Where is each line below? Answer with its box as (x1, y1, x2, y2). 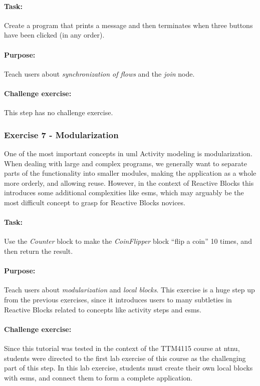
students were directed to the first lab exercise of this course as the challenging (4, 352, 246, 363)
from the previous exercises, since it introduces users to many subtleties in (4, 294, 232, 304)
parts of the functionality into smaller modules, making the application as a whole (4, 168, 256, 178)
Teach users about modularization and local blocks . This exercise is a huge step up (4, 284, 255, 295)
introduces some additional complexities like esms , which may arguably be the (4, 187, 244, 198)
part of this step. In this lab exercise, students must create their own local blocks (4, 362, 253, 373)
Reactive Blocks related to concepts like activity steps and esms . (4, 304, 201, 314)
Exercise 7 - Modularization (4, 128, 119, 141)
